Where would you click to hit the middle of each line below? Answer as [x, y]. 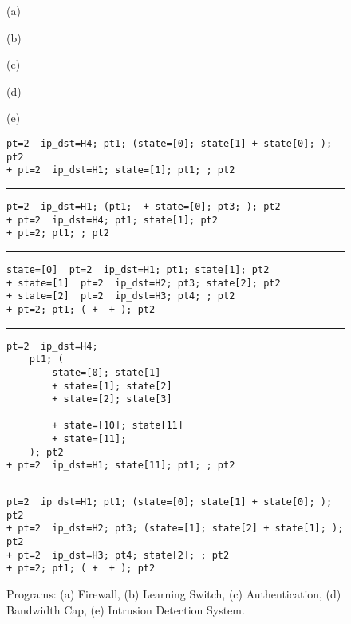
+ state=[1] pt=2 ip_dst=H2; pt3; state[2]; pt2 [144, 283]
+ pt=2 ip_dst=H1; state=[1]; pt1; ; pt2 [121, 170]
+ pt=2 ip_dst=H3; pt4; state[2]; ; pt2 [118, 555]
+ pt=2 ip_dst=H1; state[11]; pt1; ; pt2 [121, 466]
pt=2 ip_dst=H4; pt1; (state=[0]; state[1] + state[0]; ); [170, 143]
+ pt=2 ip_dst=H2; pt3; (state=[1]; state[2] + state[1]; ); [175, 529]
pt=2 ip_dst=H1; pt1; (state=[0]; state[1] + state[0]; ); [170, 502]
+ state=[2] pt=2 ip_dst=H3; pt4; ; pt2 [121, 296]
